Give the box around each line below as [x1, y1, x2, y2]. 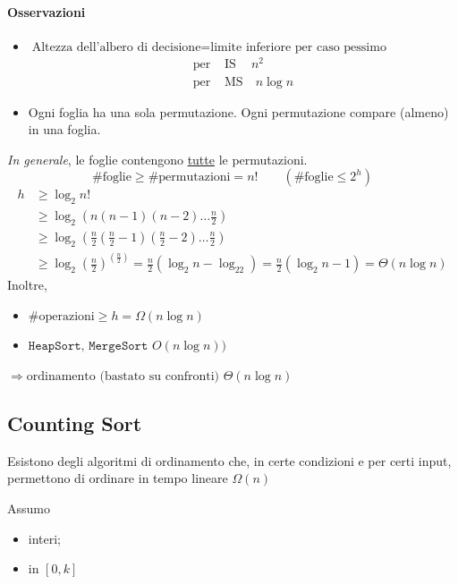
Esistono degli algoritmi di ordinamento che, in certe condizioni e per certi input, [7, 451, 452, 470]
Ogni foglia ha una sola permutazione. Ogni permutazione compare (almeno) [28, 102, 449, 121]
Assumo [7, 499, 50, 518]
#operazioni [28, 309, 95, 323]
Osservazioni [7, 2, 86, 21]
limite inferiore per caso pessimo [210, 40, 386, 54]
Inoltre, [7, 275, 47, 294]
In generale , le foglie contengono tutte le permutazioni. [7, 149, 308, 168]
